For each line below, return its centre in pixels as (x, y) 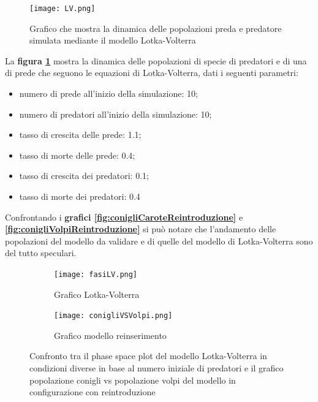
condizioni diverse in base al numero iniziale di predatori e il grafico (157, 368)
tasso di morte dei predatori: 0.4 (80, 196)
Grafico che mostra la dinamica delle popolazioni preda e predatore (156, 28)
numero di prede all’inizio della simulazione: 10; (108, 93)
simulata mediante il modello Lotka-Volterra (113, 40)
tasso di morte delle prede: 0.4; (77, 155)
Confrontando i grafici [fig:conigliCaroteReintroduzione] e (124, 217)
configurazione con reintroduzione (93, 392)
